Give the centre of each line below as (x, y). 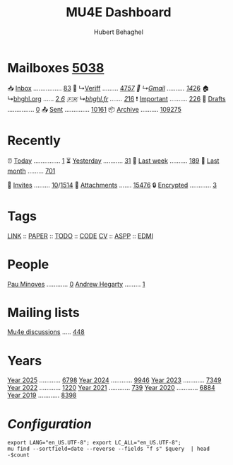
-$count (19, 455)
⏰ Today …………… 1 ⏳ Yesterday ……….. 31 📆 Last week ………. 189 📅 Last (113, 161)
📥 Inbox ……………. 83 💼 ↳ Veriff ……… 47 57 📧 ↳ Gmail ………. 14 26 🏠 (108, 88)
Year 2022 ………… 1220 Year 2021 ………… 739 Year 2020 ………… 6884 (111, 388)
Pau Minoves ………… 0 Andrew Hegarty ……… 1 (76, 284)
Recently (34, 140)
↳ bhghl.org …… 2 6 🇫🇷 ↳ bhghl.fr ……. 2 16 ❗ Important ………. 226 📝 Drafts (116, 98)
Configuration (49, 424)
